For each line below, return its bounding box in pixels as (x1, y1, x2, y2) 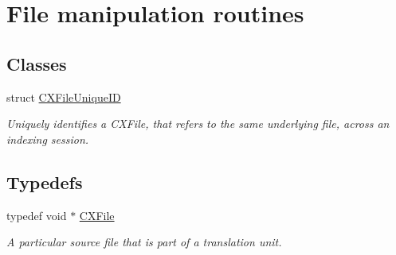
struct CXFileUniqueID (6, 88, 121, 105)
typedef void (6, 207, 67, 223)
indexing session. (6, 130, 89, 147)
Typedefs (6, 169, 83, 194)
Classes (6, 51, 67, 75)
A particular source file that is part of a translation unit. (6, 234, 282, 250)
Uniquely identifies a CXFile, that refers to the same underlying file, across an (6, 115, 390, 132)
